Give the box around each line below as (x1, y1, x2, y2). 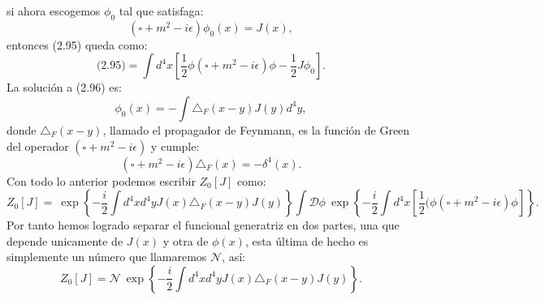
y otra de (162, 232, 209, 249)
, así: (222, 248, 246, 265)
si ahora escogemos (6, 2, 101, 19)
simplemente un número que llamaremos (6, 248, 207, 265)
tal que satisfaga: (119, 2, 204, 19)
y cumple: (150, 137, 200, 154)
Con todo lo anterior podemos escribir (6, 172, 196, 189)
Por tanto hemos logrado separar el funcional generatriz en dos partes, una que (6, 216, 400, 234)
